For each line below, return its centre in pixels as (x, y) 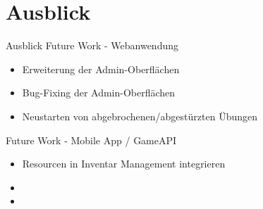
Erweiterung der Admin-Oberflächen (101, 69)
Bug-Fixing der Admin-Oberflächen (99, 93)
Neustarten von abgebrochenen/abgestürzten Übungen (140, 116)
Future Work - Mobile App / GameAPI (91, 140)
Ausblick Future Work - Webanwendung (92, 45)
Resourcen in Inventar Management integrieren (124, 164)
